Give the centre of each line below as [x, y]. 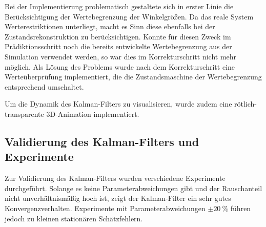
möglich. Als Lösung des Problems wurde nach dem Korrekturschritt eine [120, 66]
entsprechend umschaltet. [44, 86]
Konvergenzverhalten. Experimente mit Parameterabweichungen [105, 208]
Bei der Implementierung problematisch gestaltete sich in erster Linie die [119, 6]
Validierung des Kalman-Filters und [102, 141]
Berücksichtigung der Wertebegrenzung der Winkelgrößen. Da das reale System [129, 16]
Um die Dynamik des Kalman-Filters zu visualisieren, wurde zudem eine [118, 104]
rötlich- [245, 104]
